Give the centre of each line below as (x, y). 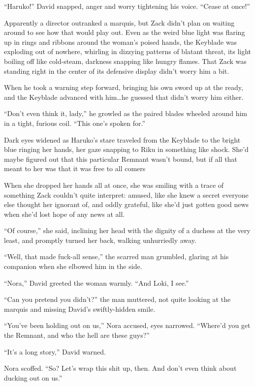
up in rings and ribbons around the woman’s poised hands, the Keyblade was (121, 42)
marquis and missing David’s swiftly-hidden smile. (80, 309)
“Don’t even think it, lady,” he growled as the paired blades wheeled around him (126, 113)
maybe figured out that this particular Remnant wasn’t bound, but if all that (121, 159)
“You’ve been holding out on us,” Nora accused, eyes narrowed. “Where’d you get (127, 325)
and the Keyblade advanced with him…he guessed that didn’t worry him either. (124, 97)
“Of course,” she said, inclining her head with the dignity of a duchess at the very (127, 230)
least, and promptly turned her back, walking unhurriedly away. (100, 240)
